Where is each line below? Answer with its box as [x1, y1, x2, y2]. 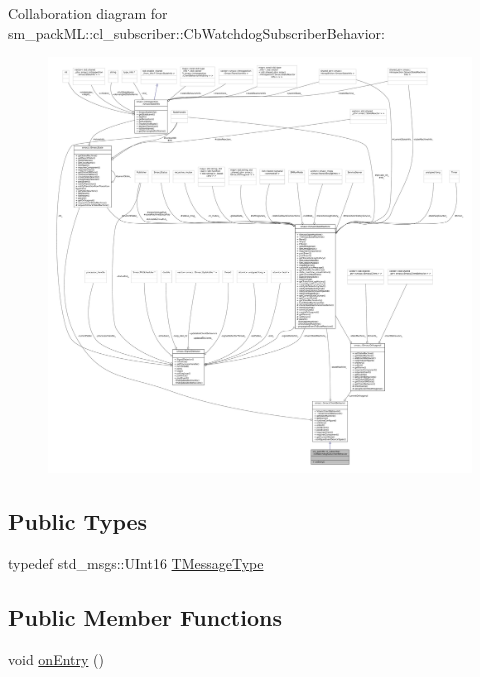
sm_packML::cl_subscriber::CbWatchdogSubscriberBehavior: [8, 22, 386, 43]
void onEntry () [8, 648, 104, 669]
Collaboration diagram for [8, 3, 168, 23]
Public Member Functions [8, 602, 282, 633]
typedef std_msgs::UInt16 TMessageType [8, 553, 264, 574]
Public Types [8, 506, 148, 537]
